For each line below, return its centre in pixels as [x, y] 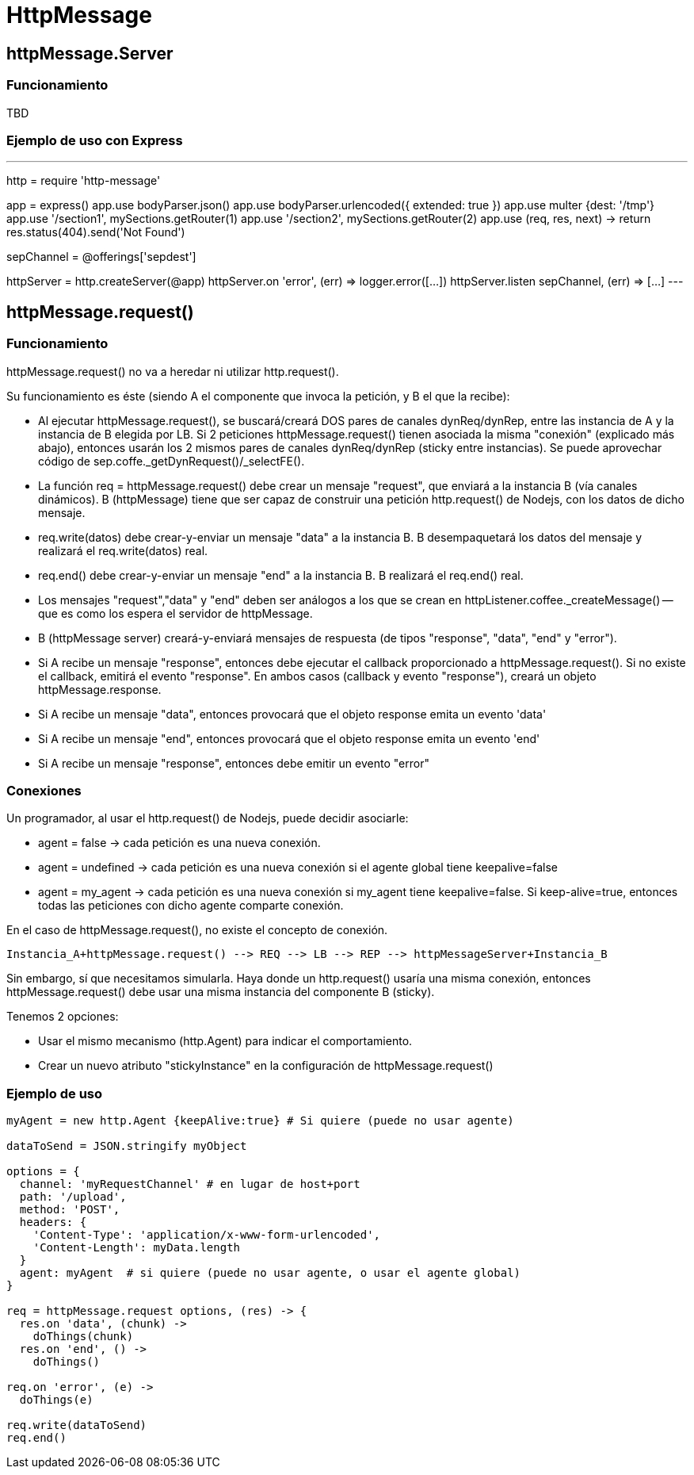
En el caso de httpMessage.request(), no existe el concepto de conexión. [197, 930]
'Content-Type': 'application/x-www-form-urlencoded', [207, 1235]
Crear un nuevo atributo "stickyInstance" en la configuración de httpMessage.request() [266, 1066]
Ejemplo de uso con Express [95, 140]
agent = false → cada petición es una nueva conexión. [179, 843]
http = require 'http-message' [84, 181]
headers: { [53, 1222]
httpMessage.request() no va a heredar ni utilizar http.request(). [173, 371]
